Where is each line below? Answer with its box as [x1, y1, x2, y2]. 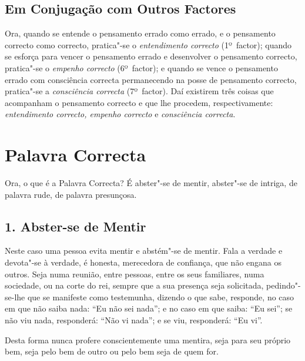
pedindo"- [266, 279, 301, 292]
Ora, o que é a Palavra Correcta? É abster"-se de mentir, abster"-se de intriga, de [5, 177, 297, 189]
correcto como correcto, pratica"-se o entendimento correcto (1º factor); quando [5, 38, 292, 51]
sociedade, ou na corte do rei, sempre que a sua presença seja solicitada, [5, 279, 264, 292]
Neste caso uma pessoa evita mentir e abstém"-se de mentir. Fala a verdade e [5, 244, 283, 257]
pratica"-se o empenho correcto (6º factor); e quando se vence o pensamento [5, 61, 278, 74]
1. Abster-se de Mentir [5, 217, 146, 235]
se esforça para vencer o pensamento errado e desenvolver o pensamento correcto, [5, 50, 297, 62]
